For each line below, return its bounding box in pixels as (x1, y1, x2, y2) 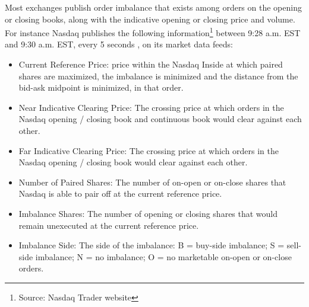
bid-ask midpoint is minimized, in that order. (18, 81, 184, 94)
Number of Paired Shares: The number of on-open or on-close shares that (18, 175, 286, 188)
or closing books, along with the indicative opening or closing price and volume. (5, 12, 295, 25)
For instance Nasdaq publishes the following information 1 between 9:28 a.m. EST (5, 25, 301, 39)
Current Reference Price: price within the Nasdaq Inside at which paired (18, 58, 283, 71)
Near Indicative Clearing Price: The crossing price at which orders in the (18, 101, 284, 113)
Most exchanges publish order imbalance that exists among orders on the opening (5, 1, 302, 13)
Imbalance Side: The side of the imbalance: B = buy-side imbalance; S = (18, 239, 285, 251)
